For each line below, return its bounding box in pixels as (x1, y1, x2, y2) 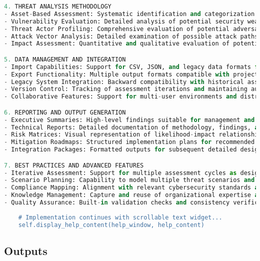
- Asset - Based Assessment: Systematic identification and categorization (4, 10, 255, 17)
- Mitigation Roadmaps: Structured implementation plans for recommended (4, 138, 255, 146)
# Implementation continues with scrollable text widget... (18, 213, 222, 221)
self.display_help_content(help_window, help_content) (18, 221, 204, 228)
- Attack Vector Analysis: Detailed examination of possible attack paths (4, 32, 258, 40)
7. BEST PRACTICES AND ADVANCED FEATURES (4, 161, 144, 169)
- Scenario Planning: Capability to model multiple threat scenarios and (4, 176, 255, 184)
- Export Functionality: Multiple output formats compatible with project (4, 70, 258, 78)
